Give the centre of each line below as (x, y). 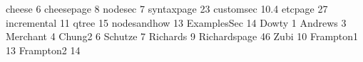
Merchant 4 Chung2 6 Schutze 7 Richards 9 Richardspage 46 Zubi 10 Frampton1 (182, 36)
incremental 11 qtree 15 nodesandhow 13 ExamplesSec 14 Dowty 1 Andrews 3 (176, 22)
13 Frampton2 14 (43, 50)
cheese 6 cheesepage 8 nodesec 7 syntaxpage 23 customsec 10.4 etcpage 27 (167, 8)
